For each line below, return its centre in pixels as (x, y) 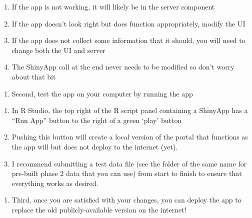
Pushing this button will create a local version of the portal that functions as (130, 137)
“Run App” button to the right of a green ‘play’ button (97, 120)
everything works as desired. (55, 183)
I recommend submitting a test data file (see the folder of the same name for (129, 163)
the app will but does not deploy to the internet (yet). (95, 146)
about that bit (34, 76)
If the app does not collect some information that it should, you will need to (128, 40)
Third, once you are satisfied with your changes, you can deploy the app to (126, 200)
